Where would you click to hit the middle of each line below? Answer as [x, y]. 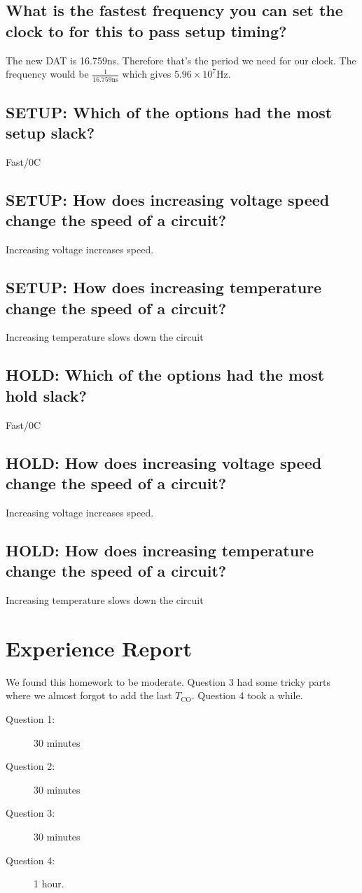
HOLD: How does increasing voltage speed [164, 462]
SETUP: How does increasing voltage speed [168, 200]
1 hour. [49, 884]
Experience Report [99, 648]
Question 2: [30, 766]
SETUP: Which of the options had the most [169, 112]
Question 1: [30, 718]
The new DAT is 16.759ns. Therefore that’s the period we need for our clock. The [181, 60]
